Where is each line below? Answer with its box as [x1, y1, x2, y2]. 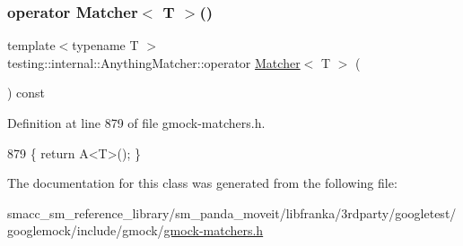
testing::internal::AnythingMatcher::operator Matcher [7, 53, 301, 72]
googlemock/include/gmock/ [7, 221, 164, 240]
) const [7, 83, 46, 102]
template [7, 36, 56, 55]
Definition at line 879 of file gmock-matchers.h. [7, 114, 266, 131]
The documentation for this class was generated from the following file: [7, 174, 397, 192]
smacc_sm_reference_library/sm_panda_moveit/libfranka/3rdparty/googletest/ [7, 203, 457, 222]
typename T [72, 36, 139, 55]
